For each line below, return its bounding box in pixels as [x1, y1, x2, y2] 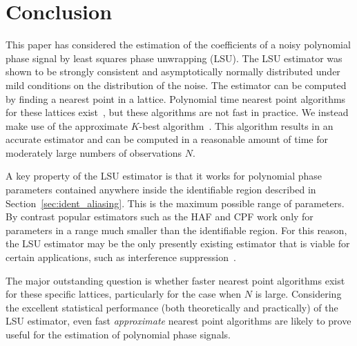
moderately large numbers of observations [6, 145, 182, 160]
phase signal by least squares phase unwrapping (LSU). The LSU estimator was [6, 50, 342, 65]
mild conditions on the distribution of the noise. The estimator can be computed [6, 77, 347, 92]
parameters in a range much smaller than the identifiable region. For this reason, [6, 222, 347, 237]
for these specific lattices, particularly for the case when [6, 287, 242, 301]
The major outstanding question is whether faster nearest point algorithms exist [6, 273, 345, 287]
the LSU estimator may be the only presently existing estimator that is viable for [6, 236, 350, 251]
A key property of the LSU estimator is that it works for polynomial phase [6, 169, 322, 183]
